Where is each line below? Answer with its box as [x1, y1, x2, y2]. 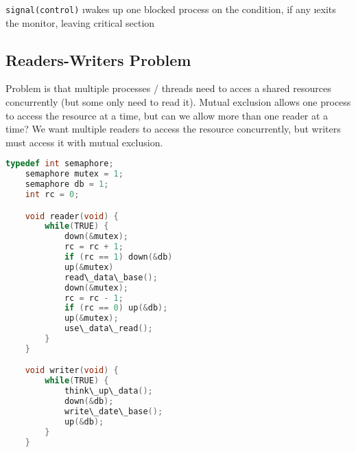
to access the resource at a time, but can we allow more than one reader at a [5, 108, 329, 122]
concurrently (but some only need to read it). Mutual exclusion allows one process [5, 95, 351, 109]
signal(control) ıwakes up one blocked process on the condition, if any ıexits [5, 2, 336, 16]
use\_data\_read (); [64, 324, 153, 334]
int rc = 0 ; [25, 190, 80, 200]
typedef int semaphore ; [5, 159, 114, 169]
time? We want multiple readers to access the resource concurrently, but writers [5, 122, 341, 136]
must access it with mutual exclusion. [5, 135, 163, 149]
